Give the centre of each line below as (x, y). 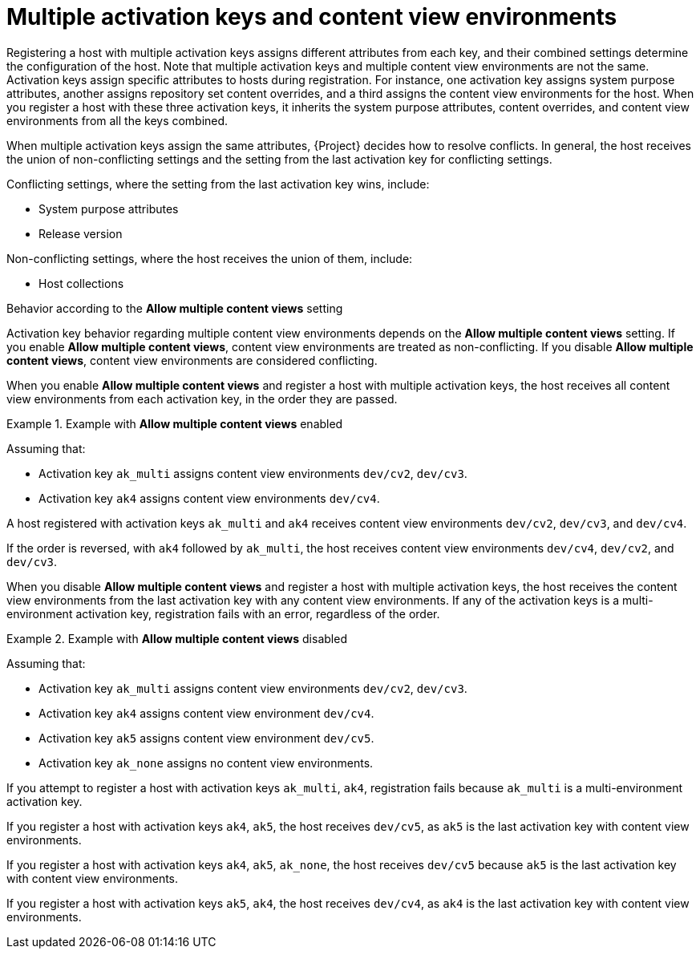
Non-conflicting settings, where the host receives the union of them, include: (210, 258)
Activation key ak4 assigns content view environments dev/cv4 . (209, 498)
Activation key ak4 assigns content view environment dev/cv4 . (206, 713)
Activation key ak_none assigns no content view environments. (206, 763)
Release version (81, 233)
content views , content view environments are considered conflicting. (192, 360)
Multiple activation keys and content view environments (312, 17)
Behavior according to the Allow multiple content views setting (175, 308)
